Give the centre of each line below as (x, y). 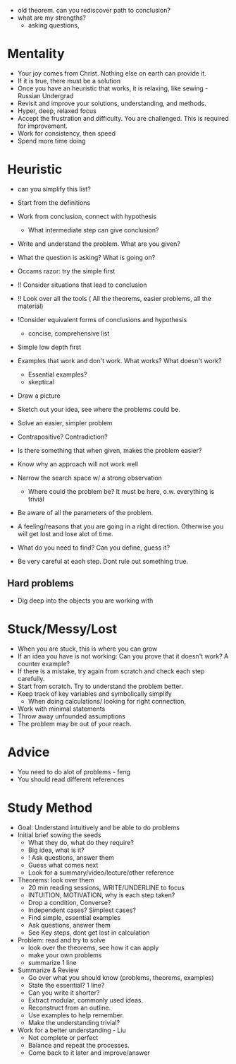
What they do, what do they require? (81, 842)
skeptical (41, 382)
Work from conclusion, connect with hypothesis (87, 216)
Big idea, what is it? (56, 850)
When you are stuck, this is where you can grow (87, 649)
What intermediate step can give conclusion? (93, 230)
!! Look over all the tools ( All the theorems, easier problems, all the (114, 298)
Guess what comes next (63, 865)
